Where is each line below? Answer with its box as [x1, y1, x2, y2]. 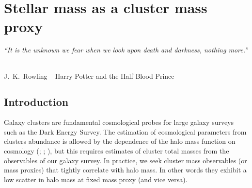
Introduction [4, 94, 69, 109]
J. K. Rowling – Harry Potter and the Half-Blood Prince [4, 70, 174, 81]
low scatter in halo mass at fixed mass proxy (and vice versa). [4, 174, 188, 184]
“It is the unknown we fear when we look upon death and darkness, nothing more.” [4, 45, 248, 55]
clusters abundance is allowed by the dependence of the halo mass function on [4, 136, 236, 146]
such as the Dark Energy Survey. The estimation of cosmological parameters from [4, 126, 247, 137]
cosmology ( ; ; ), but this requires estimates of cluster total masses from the [4, 146, 229, 156]
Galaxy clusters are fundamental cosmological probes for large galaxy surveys [4, 117, 234, 127]
